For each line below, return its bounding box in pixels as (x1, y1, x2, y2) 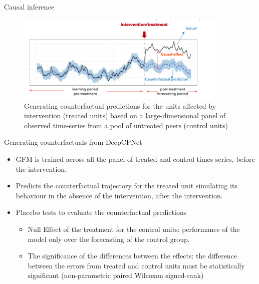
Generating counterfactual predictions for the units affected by (24, 100, 216, 111)
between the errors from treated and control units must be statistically (28, 260, 245, 270)
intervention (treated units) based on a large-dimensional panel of (24, 110, 226, 121)
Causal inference (4, 2, 55, 12)
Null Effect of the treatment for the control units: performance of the (28, 223, 240, 234)
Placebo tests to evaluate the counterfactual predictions (16, 207, 187, 217)
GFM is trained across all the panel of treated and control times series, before (16, 153, 255, 164)
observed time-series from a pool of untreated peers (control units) (24, 120, 228, 130)
